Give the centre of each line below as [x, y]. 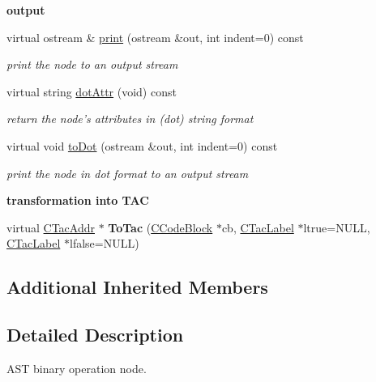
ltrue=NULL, [337, 227]
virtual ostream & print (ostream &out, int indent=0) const [155, 37]
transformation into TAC [78, 200]
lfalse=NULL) [104, 243]
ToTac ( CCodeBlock [160, 227]
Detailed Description [95, 335]
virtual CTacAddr [51, 227]
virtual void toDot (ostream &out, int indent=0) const [142, 145]
